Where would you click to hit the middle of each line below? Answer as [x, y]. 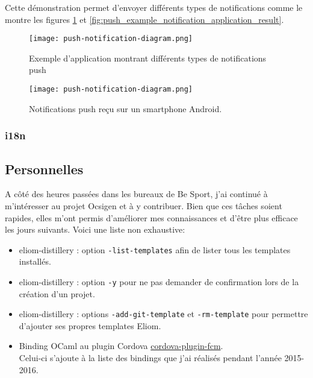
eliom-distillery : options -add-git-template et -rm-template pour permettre [163, 314]
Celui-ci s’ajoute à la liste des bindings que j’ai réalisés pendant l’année [150, 358]
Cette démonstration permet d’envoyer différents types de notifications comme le [154, 7]
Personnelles [44, 169]
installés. [35, 261]
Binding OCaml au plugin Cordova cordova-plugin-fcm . [121, 346]
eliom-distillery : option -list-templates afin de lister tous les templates [155, 249]
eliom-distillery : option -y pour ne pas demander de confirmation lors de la [159, 281]
